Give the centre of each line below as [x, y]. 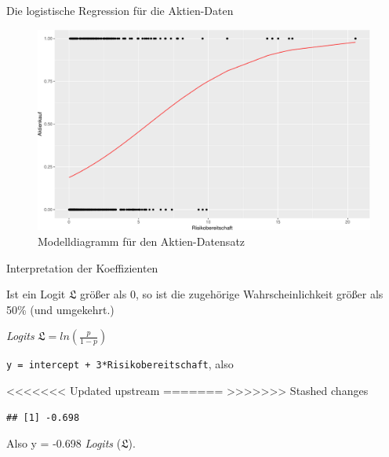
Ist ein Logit [36, 294]
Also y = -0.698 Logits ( [64, 443]
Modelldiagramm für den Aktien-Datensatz [142, 241]
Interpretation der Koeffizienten [82, 267]
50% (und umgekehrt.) [60, 309]
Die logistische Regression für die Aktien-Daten [120, 10]
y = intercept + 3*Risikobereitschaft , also [120, 364]
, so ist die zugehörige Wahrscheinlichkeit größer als [259, 294]
